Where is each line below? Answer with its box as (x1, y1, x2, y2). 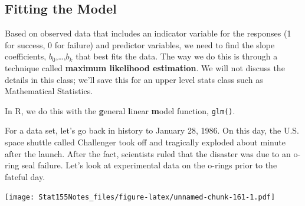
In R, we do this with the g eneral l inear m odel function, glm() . (5, 104, 235, 117)
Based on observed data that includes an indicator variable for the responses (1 (5, 27, 291, 39)
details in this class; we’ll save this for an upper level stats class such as (5, 73, 263, 85)
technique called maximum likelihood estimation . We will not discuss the (5, 61, 285, 74)
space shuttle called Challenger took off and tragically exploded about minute (5, 136, 286, 148)
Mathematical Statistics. (5, 85, 93, 97)
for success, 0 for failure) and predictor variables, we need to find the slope (5, 38, 275, 51)
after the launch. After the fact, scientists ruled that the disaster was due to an (5, 147, 291, 160)
